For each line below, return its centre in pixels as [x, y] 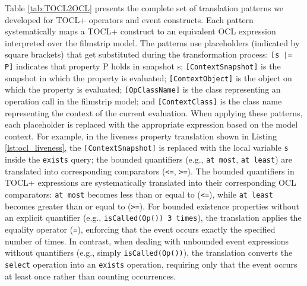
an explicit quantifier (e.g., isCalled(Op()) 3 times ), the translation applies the [153, 217]
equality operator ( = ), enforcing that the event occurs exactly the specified [140, 229]
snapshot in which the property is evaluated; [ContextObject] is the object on [148, 77]
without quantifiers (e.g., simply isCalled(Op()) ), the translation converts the [149, 252]
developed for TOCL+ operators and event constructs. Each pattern [129, 19]
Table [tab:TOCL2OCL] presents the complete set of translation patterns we [144, 8]
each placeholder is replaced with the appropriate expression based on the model [151, 124]
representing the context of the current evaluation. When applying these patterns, [154, 112]
